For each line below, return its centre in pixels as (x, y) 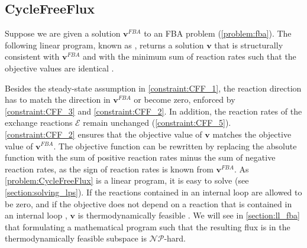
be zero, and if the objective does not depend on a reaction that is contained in (148, 203)
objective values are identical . (59, 68)
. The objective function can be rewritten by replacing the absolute (175, 146)
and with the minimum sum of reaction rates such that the (190, 56)
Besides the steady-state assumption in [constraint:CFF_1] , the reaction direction (153, 88)
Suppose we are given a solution (63, 33)
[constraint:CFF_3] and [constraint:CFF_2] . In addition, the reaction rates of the (153, 111)
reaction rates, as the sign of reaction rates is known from (109, 169)
